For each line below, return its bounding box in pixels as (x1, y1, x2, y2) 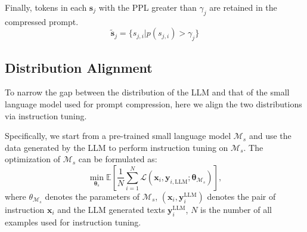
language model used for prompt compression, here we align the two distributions (5, 97, 302, 110)
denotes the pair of (207, 190, 276, 202)
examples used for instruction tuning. (5, 215, 141, 228)
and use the (249, 129, 292, 142)
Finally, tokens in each (5, 1, 87, 13)
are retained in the (209, 1, 277, 13)
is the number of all (200, 203, 272, 215)
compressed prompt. (5, 15, 79, 27)
